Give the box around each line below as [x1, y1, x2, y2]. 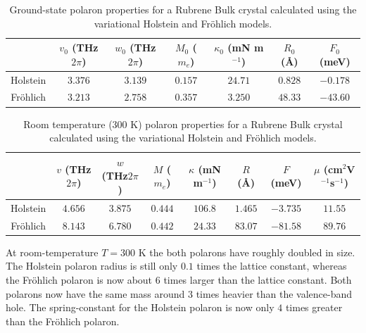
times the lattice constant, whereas [196, 258, 347, 273]
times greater [285, 300, 343, 315]
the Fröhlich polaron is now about [6, 272, 153, 287]
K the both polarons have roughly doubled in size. [138, 244, 355, 259]
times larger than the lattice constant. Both [163, 272, 352, 287]
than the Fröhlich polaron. [6, 313, 120, 328]
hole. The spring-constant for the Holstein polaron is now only [6, 300, 274, 315]
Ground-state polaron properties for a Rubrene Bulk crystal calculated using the [9, 2, 357, 16]
